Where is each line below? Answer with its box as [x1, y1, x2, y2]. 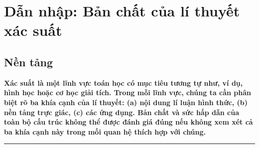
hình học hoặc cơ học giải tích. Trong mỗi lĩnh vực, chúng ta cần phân [4, 87, 252, 98]
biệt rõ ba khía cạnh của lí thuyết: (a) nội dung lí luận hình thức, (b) [4, 97, 248, 107]
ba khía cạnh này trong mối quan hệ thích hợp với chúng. [4, 126, 206, 137]
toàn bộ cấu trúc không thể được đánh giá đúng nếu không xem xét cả [4, 117, 253, 127]
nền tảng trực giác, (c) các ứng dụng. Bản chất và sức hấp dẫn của [4, 107, 240, 117]
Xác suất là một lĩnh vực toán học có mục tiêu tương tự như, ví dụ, [4, 77, 243, 88]
